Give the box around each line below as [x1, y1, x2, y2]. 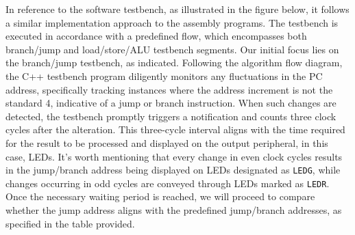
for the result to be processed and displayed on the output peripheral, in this [5, 135, 328, 150]
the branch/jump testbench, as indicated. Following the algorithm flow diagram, [5, 55, 343, 70]
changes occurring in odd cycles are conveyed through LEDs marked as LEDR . [5, 176, 330, 190]
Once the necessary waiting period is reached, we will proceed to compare [5, 189, 315, 204]
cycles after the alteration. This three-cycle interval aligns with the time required [5, 122, 345, 137]
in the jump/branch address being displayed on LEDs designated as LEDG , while [5, 163, 341, 177]
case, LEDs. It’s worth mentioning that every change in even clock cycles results [5, 149, 343, 163]
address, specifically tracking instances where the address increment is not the [5, 82, 333, 96]
